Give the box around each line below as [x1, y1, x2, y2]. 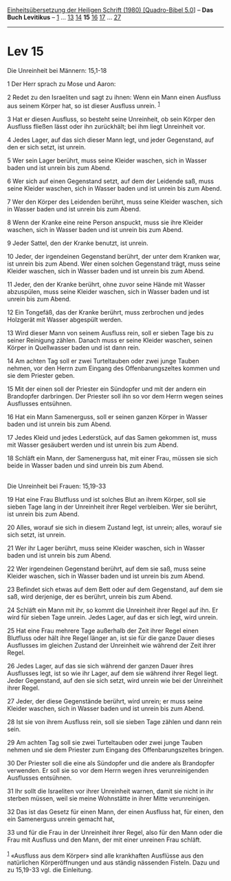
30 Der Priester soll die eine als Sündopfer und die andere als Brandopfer [7, 758, 215, 767]
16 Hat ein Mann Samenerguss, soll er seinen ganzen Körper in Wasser [7, 412, 208, 421]
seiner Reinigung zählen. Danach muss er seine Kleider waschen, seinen [7, 336, 213, 344]
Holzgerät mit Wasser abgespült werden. [7, 315, 123, 323]
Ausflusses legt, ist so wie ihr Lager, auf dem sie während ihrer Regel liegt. [7, 669, 219, 677]
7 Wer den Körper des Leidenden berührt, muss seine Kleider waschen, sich [7, 198, 223, 206]
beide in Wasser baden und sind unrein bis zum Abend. [7, 461, 164, 469]
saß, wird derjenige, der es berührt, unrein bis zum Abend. [7, 592, 173, 601]
